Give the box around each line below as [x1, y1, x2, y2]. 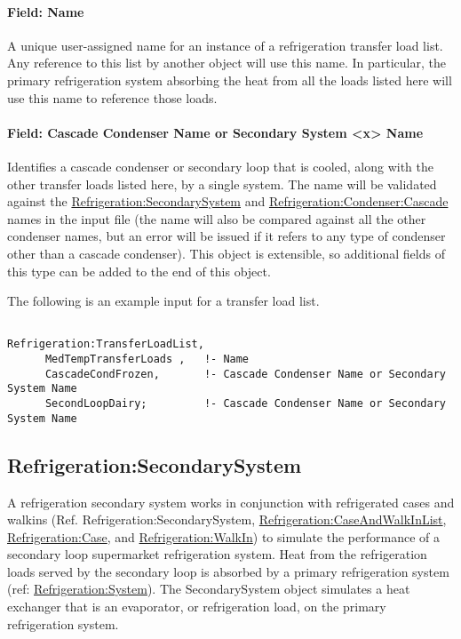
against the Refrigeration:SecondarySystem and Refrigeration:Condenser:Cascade [7, 192, 449, 211]
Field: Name [7, 2, 84, 20]
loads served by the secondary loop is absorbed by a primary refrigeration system [7, 562, 449, 580]
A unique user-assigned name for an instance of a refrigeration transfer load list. [7, 36, 443, 54]
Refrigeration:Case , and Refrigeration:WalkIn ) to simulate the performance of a [7, 527, 440, 546]
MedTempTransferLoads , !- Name [44, 353, 250, 366]
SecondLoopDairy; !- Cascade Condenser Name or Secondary [44, 397, 446, 410]
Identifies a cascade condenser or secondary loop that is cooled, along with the [7, 156, 433, 175]
